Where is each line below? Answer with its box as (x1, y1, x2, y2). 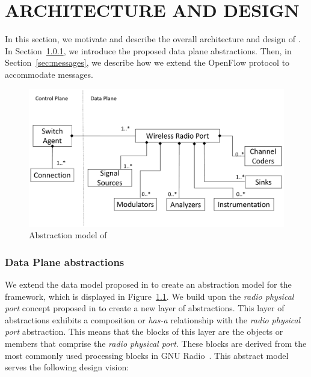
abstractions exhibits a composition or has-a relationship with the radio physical (5, 313, 301, 326)
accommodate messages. (5, 68, 93, 80)
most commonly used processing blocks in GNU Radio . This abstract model (5, 349, 289, 361)
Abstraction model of (29, 229, 107, 241)
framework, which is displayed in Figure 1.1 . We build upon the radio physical (5, 290, 294, 302)
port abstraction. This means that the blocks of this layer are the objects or (5, 325, 283, 338)
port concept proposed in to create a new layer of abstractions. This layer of (5, 302, 285, 314)
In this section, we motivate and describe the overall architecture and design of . (5, 33, 301, 45)
